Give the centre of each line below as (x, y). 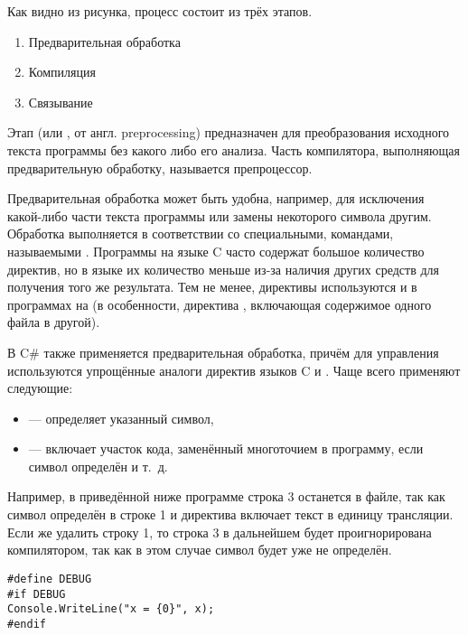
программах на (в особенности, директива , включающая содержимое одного (220, 304)
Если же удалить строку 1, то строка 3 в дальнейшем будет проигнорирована (220, 532)
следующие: (40, 388)
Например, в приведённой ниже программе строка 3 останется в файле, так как (226, 496)
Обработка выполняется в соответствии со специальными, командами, (201, 233)
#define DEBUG (50, 579)
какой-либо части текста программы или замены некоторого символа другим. (220, 215)
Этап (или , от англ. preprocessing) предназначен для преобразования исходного (229, 132)
